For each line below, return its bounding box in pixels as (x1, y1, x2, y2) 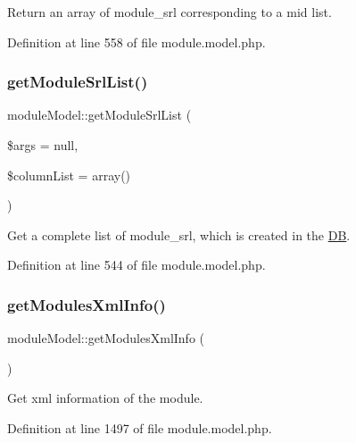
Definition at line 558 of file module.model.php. (7, 32, 266, 51)
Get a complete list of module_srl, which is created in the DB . (7, 225, 351, 244)
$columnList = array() (7, 165, 131, 184)
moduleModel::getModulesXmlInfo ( (7, 329, 205, 347)
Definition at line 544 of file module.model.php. (7, 255, 266, 274)
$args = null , (7, 136, 79, 154)
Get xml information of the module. (7, 389, 203, 407)
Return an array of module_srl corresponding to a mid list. (7, 3, 332, 21)
